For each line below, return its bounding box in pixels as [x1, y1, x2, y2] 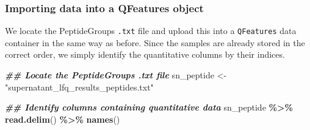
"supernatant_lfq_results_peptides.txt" [5, 80, 154, 93]
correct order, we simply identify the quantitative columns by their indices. [5, 48, 285, 61]
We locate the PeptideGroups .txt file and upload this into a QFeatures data [5, 24, 297, 37]
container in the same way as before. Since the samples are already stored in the [5, 36, 305, 49]
